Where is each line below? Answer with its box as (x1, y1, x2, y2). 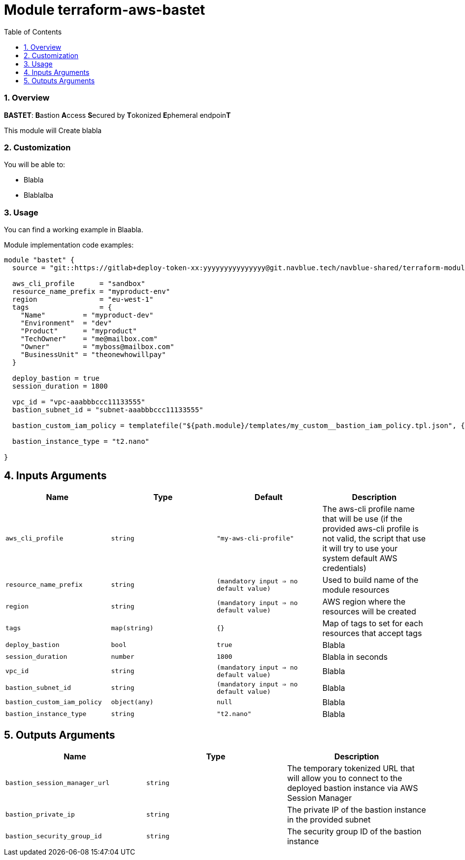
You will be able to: (4, 160, 66, 169)
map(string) (111, 624, 154, 632)
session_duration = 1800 (12, 382, 108, 390)
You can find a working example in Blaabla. (4, 225, 143, 234)
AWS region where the (322, 596, 405, 607)
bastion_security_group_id (5, 832, 102, 840)
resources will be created (322, 606, 416, 616)
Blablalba (24, 191, 54, 200)
